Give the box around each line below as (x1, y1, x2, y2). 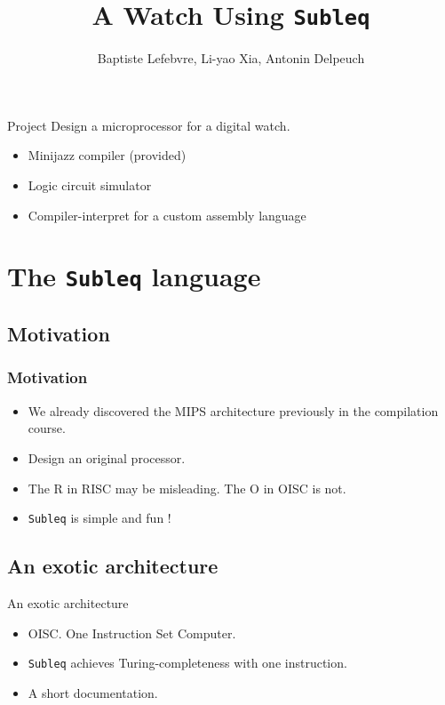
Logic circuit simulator (28, 176, 152, 195)
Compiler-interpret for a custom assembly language (28, 205, 306, 224)
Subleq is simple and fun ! (28, 509, 171, 527)
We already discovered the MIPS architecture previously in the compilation (28, 401, 439, 420)
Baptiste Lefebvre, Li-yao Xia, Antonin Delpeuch (97, 49, 365, 68)
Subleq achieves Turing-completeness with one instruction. (28, 653, 347, 672)
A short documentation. (28, 683, 158, 701)
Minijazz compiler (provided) (28, 146, 187, 164)
